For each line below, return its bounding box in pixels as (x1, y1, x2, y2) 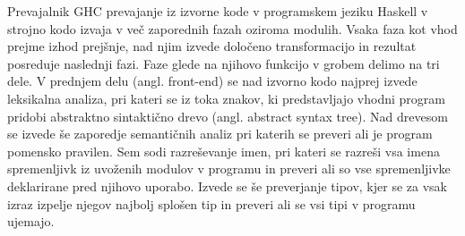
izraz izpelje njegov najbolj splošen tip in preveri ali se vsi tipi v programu (7, 194, 416, 213)
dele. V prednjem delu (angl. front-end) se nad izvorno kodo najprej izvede (7, 72, 418, 90)
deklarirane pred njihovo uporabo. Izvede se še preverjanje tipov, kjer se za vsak (7, 176, 447, 195)
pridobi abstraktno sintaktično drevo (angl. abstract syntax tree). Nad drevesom (7, 106, 448, 125)
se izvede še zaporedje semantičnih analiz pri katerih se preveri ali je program (7, 124, 433, 143)
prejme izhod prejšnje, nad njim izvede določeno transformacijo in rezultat (7, 37, 417, 55)
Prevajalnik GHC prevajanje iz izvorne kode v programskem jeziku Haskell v (7, 2, 428, 20)
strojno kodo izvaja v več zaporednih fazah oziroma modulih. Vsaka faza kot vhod (7, 19, 458, 38)
